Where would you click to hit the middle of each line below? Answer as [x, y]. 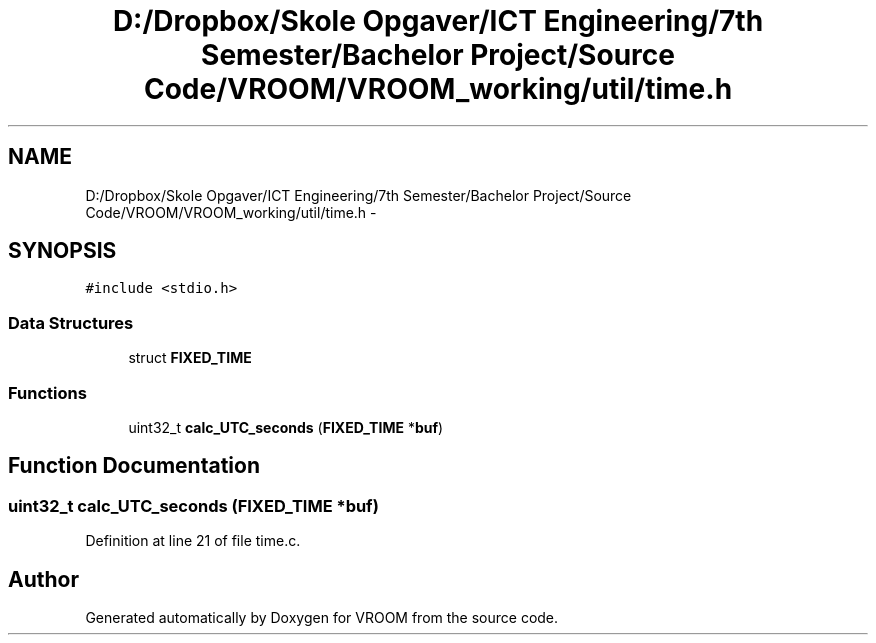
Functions [47, 392]
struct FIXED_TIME [190, 358]
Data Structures [71, 322]
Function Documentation [134, 466]
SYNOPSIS [62, 251]
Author [43, 579]
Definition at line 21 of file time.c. [193, 541]
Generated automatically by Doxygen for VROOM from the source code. [322, 617]
